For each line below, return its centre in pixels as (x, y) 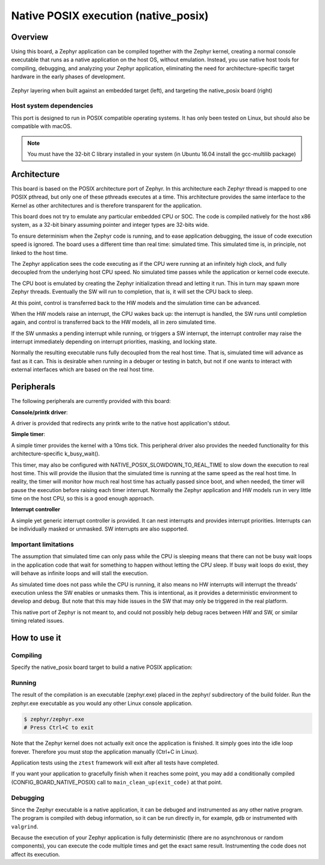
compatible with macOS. (42, 126)
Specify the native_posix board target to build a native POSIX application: (102, 667)
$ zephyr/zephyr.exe (54, 719)
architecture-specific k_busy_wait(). (56, 454)
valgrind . (25, 827)
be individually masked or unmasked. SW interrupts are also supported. (100, 529)
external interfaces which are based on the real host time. (83, 369)
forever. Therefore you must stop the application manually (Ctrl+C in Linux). (105, 751)
